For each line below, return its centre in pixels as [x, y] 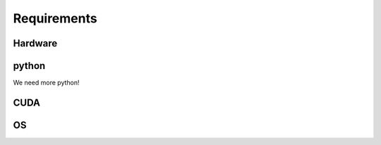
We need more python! [47, 83]
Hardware [35, 43]
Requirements [55, 18]
